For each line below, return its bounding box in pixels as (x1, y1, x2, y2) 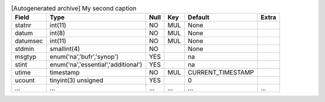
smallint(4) (49, 45, 81, 53)
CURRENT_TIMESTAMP (187, 68, 254, 77)
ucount (14, 76, 36, 85)
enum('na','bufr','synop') (49, 53, 119, 61)
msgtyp (14, 53, 37, 61)
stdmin (14, 45, 34, 53)
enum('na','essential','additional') (49, 61, 143, 69)
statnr (14, 21, 32, 29)
